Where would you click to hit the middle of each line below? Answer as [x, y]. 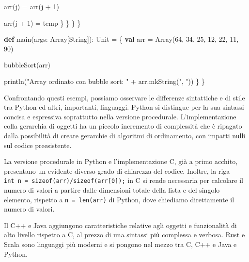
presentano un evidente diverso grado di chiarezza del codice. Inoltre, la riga [117, 171]
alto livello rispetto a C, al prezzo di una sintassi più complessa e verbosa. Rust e [124, 235]
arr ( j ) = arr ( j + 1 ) [31, 6]
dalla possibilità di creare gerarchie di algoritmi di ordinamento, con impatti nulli [125, 135]
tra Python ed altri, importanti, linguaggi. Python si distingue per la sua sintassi [124, 107]
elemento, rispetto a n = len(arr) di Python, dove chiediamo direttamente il [119, 199]
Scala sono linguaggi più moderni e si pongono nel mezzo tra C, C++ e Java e [120, 244]
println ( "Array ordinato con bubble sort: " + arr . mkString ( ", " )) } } [104, 81]
